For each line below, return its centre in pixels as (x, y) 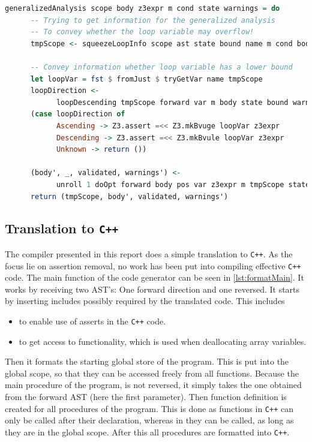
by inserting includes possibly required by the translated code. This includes (145, 301)
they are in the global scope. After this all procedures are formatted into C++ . (147, 432)
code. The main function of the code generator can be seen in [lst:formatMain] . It (154, 277)
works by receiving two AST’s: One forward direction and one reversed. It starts (152, 289)
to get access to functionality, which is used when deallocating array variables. (163, 341)
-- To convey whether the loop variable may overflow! (142, 32)
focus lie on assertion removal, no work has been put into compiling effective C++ (153, 265)
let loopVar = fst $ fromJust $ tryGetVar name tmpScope (146, 79)
